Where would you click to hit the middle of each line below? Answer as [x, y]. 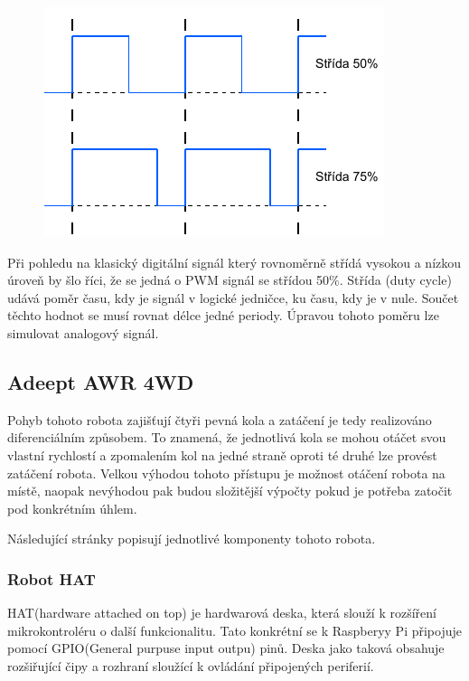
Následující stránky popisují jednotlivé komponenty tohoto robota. [192, 539]
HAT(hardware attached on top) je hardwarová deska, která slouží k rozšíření [222, 613]
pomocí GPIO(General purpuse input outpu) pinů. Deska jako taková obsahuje [226, 648]
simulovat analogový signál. [83, 332]
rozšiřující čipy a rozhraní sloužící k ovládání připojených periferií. [191, 665]
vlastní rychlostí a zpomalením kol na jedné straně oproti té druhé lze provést [222, 454]
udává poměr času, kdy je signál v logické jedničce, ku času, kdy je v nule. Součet [233, 297]
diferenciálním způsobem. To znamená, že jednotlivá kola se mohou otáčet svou [227, 437]
